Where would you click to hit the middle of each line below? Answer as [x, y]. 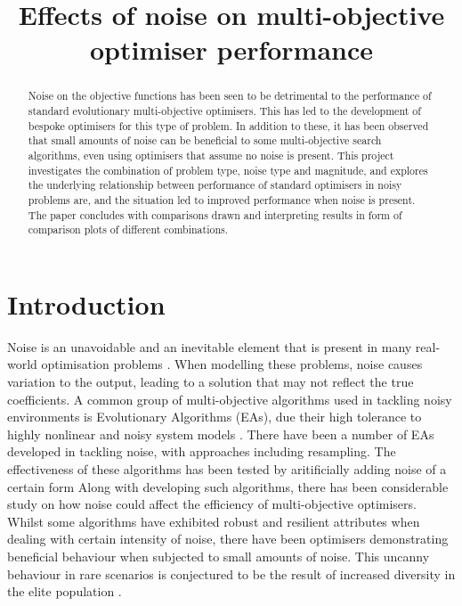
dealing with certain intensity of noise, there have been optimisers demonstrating [228, 539]
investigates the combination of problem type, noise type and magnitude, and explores [228, 170]
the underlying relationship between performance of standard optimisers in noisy [215, 185]
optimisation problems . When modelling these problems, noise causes [232, 364]
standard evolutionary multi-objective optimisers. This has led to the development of [224, 111]
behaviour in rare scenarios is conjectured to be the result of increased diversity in [231, 573]
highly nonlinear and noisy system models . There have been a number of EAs [221, 434]
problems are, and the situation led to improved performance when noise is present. [222, 199]
